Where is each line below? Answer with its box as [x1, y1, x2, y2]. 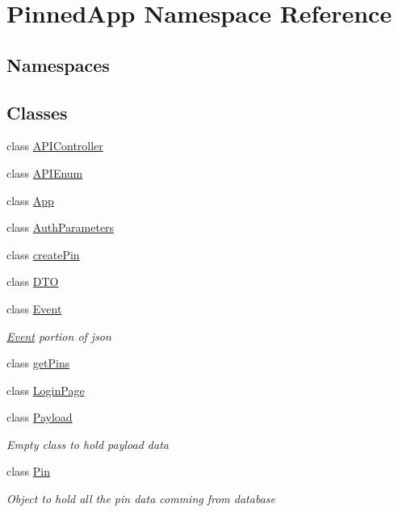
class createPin [6, 246, 80, 262]
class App [6, 191, 54, 208]
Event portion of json [6, 327, 111, 344]
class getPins [6, 355, 70, 371]
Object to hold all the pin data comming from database [6, 490, 275, 507]
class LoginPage [6, 381, 85, 398]
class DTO [6, 273, 59, 290]
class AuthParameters [6, 219, 115, 236]
